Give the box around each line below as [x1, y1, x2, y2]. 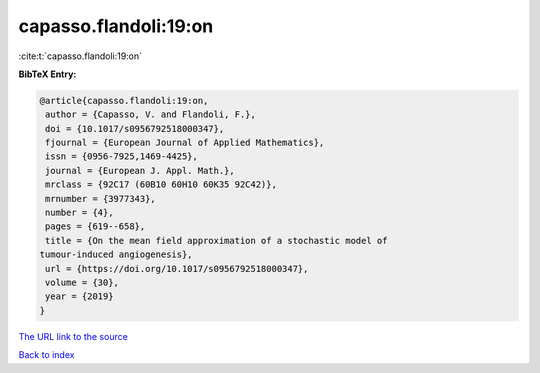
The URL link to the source [18, 330, 129, 342]
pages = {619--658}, [45, 221, 146, 232]
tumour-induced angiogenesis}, [39, 249, 194, 260]
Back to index [18, 349, 75, 361]
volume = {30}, [45, 277, 120, 288]
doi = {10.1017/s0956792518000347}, [45, 123, 225, 134]
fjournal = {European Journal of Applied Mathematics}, [45, 137, 325, 149]
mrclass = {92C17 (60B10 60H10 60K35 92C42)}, [45, 179, 277, 190]
